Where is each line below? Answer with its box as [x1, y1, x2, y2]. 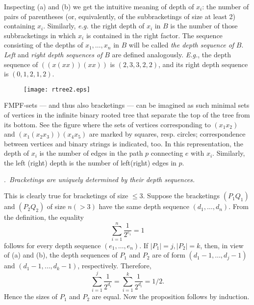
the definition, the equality [4, 212, 84, 222]
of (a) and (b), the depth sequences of [4, 250, 118, 260]
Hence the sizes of [4, 291, 58, 302]
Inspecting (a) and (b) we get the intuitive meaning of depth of [4, 1, 194, 11]
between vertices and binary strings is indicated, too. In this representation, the [4, 138, 243, 148]
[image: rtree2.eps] [24, 86, 91, 93]
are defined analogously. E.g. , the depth [112, 49, 231, 59]
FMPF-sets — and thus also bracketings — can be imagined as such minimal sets [4, 100, 250, 110]
